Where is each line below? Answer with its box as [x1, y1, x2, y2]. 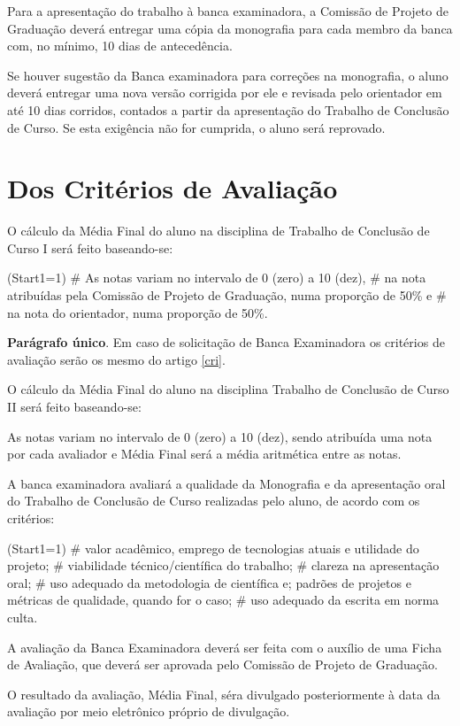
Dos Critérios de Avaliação [7, 170, 338, 206]
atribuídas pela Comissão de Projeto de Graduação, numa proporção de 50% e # [7, 286, 447, 305]
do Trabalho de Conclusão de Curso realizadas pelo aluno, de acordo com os [7, 491, 420, 510]
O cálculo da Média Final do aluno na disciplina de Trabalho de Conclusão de [7, 221, 430, 240]
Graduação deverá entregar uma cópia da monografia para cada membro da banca [7, 19, 453, 37]
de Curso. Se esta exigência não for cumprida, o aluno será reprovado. [7, 118, 386, 136]
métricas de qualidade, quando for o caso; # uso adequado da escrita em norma [7, 591, 440, 609]
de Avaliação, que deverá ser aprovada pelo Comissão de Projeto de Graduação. [7, 655, 438, 674]
